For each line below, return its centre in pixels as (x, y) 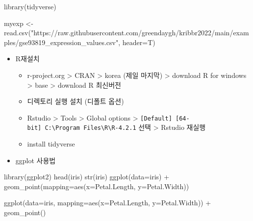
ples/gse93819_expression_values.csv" (61, 42)
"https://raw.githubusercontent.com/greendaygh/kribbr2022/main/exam (140, 33)
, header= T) (137, 42)
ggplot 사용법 (36, 160)
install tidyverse (51, 144)
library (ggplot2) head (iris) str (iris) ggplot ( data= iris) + (87, 177)
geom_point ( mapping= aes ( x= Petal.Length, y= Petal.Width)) (97, 186)
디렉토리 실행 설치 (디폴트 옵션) (76, 101)
